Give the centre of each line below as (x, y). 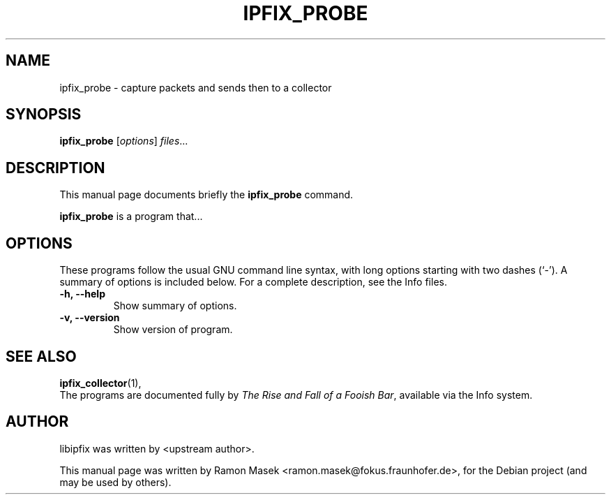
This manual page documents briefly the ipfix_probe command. (206, 195)
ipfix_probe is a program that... (131, 216)
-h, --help (82, 294)
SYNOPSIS (44, 115)
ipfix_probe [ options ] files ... (124, 141)
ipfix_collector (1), (100, 383)
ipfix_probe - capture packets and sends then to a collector (196, 87)
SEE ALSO (41, 356)
